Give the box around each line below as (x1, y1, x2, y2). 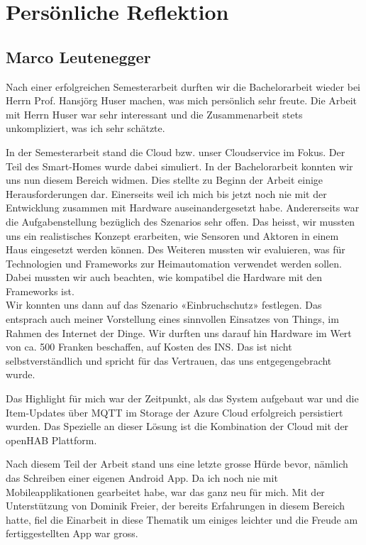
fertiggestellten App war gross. (6, 526, 138, 541)
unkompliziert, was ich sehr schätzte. (6, 121, 165, 136)
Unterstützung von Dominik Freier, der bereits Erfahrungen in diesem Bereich (6, 498, 345, 513)
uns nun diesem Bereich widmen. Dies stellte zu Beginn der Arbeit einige (6, 172, 323, 187)
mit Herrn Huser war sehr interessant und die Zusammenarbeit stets (6, 106, 303, 121)
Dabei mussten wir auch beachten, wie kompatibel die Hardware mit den (6, 270, 323, 285)
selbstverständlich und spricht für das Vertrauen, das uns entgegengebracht (6, 353, 332, 368)
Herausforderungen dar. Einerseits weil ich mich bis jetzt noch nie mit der (6, 186, 327, 201)
